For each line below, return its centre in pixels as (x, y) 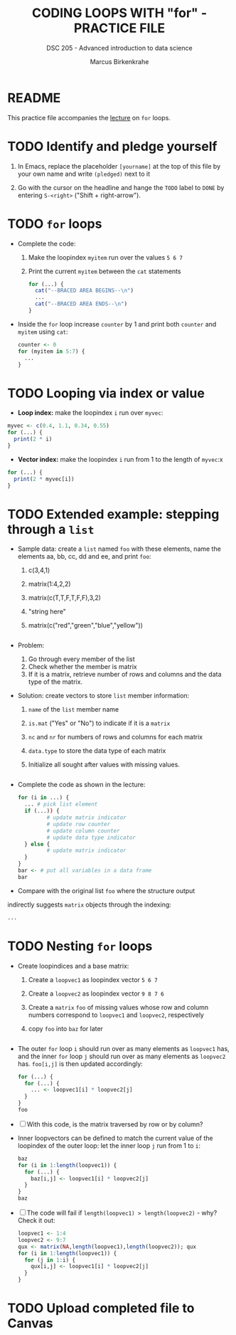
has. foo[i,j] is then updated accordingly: (80, 1064)
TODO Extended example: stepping (113, 514)
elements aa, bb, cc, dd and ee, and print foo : (84, 556)
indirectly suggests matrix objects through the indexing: (90, 904)
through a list (51, 529)
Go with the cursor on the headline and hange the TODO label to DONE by (121, 187)
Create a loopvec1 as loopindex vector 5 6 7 (93, 979)
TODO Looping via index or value (106, 393)
